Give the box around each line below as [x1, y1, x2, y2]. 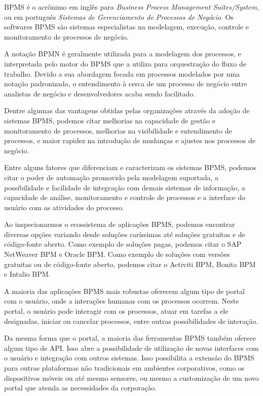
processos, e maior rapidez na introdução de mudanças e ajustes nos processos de [4, 135, 255, 146]
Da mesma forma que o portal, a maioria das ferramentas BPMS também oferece [4, 333, 256, 343]
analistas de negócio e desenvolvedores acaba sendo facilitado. [4, 88, 196, 98]
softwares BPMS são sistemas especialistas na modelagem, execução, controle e [4, 21, 249, 32]
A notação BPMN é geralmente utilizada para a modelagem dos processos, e [4, 48, 241, 59]
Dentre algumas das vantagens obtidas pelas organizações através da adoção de [4, 105, 250, 116]
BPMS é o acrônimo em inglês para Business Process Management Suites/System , [4, 2, 259, 12]
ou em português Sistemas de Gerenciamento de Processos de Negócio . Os [4, 11, 234, 22]
